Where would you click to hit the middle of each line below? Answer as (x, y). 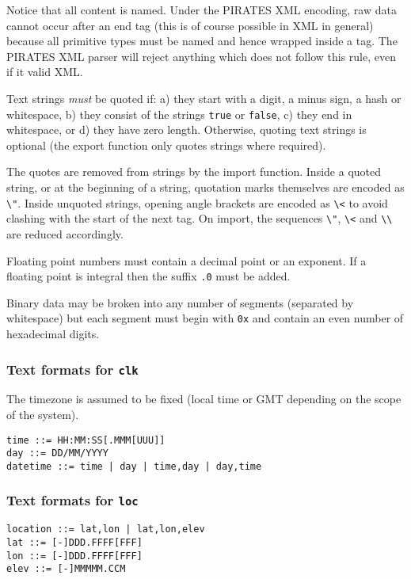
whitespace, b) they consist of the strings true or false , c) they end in (179, 114)
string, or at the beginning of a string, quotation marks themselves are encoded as (205, 187)
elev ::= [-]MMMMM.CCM (66, 569)
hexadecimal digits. (53, 333)
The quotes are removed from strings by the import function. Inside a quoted (194, 171)
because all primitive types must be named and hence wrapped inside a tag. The (202, 41)
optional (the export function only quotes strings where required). (166, 145)
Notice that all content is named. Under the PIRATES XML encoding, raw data (202, 10)
